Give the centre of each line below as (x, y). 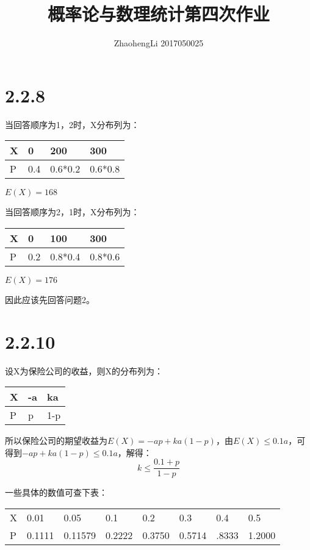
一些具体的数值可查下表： (56, 492)
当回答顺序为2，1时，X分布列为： (72, 212)
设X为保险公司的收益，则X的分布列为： (84, 370)
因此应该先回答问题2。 (50, 299)
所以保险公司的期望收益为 (56, 441)
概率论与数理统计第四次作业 (158, 14)
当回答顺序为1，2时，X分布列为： (72, 124)
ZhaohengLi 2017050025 (159, 43)
